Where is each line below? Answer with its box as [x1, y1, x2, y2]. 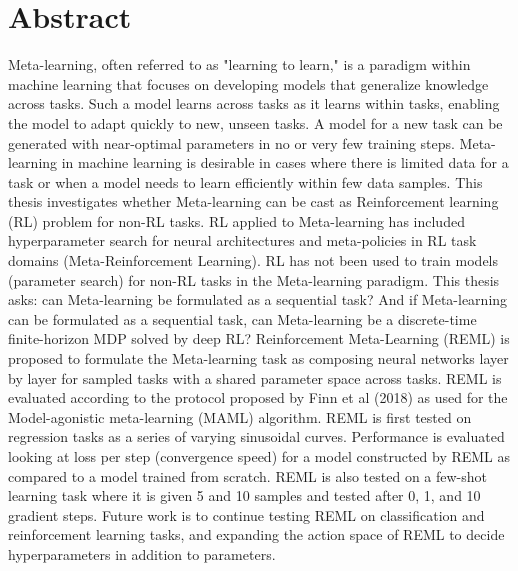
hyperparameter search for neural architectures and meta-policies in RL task [8, 230, 477, 251]
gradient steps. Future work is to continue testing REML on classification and [8, 504, 485, 525]
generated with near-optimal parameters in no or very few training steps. [8, 132, 455, 153]
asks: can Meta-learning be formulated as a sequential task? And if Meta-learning [8, 289, 508, 310]
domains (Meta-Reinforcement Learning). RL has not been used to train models [8, 250, 499, 271]
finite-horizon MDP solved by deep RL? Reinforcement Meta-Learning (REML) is [8, 328, 510, 349]
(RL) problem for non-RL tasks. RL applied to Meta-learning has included [8, 210, 465, 231]
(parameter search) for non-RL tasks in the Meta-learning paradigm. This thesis [8, 269, 500, 290]
